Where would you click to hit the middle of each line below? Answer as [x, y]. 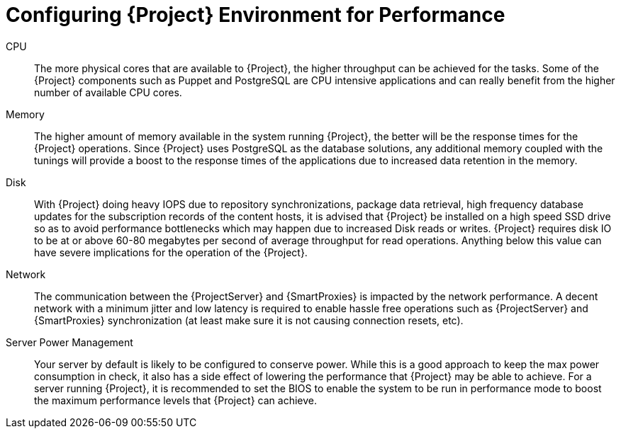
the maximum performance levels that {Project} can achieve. [176, 400]
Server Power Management [69, 342]
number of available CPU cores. [108, 92]
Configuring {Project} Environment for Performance [256, 15]
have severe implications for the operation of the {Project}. [171, 252]
